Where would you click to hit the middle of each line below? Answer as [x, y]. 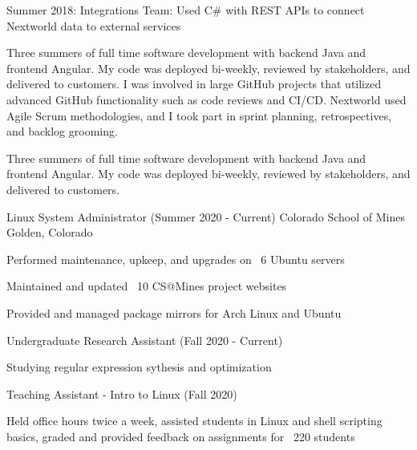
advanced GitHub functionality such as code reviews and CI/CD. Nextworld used [206, 99]
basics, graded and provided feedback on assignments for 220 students [181, 436]
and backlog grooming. [62, 131]
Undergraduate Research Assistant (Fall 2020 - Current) [145, 340]
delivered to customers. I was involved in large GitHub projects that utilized [194, 84]
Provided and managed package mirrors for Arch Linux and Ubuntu [174, 312]
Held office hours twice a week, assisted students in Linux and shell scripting [194, 421]
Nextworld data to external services [94, 25]
